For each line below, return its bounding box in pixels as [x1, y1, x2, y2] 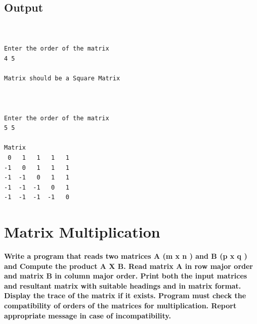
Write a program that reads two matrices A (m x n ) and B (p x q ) [4, 251, 247, 261]
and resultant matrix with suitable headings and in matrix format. [4, 280, 241, 291]
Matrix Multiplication [4, 221, 160, 242]
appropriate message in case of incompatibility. [4, 310, 171, 320]
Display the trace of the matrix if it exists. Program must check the [4, 290, 246, 301]
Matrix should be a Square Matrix [4, 75, 120, 82]
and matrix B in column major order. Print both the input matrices [4, 270, 247, 281]
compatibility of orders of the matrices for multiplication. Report [4, 300, 237, 310]
